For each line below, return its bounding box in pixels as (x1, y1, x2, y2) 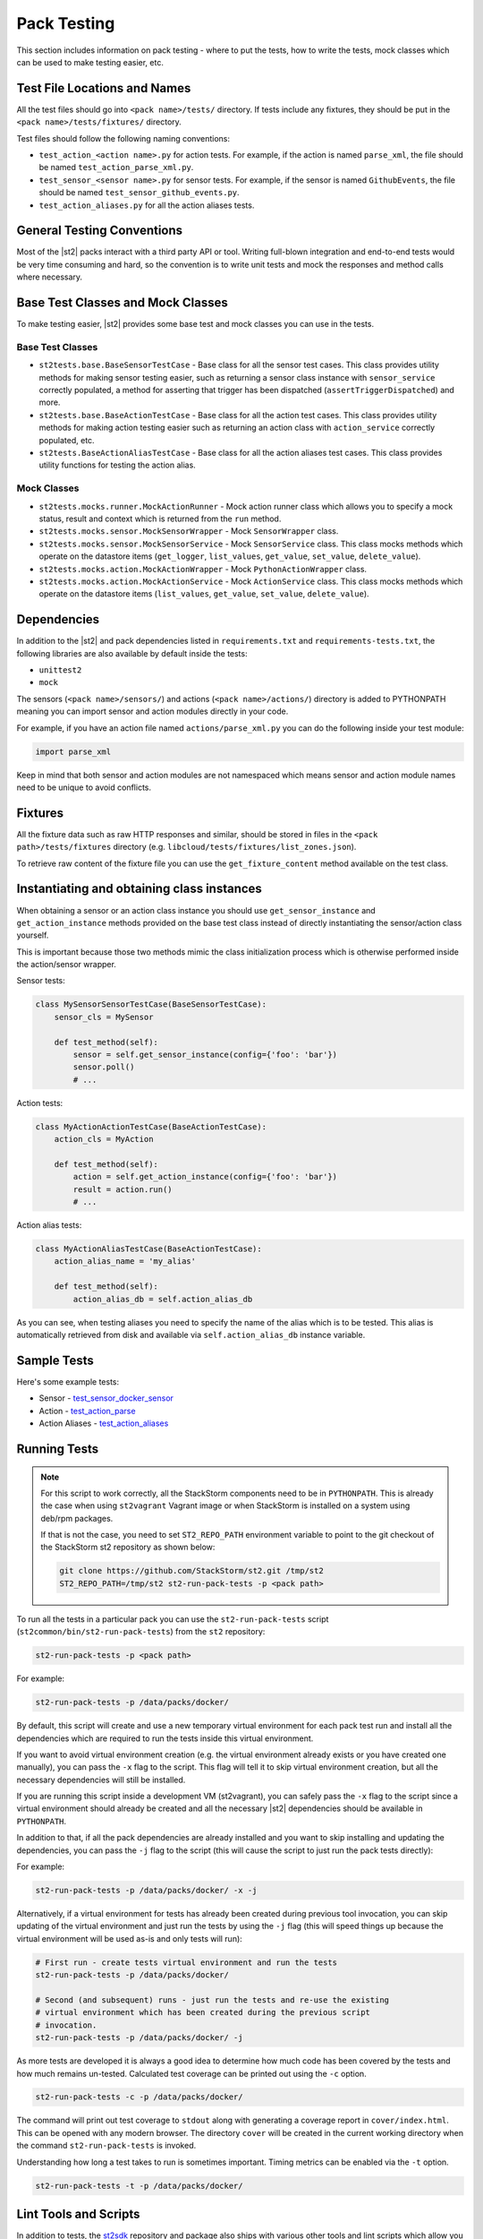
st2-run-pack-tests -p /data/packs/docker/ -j (35, 2033, 243, 2043)
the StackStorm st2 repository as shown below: (40, 1541, 216, 1553)
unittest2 (38, 665, 82, 675)
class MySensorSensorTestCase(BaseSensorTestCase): (35, 999, 267, 1009)
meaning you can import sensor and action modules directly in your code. (16, 706, 289, 716)
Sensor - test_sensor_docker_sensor (38, 1393, 174, 1403)
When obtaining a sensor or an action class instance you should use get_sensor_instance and (16, 905, 376, 915)
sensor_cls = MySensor (54, 1012, 154, 1022)
